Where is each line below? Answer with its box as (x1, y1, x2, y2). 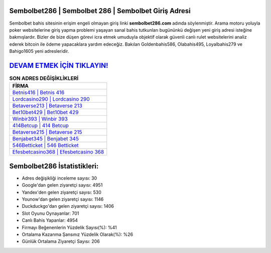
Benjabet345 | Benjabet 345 (12, 135, 79, 142)
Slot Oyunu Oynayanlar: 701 (22, 210, 79, 216)
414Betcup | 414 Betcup (12, 122, 69, 129)
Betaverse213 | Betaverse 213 (12, 102, 83, 109)
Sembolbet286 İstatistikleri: (9, 161, 99, 171)
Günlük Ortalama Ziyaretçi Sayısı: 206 (22, 238, 100, 244)
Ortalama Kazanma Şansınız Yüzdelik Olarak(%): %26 (22, 231, 133, 237)
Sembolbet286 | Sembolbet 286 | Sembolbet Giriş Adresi (9, 7, 191, 15)
